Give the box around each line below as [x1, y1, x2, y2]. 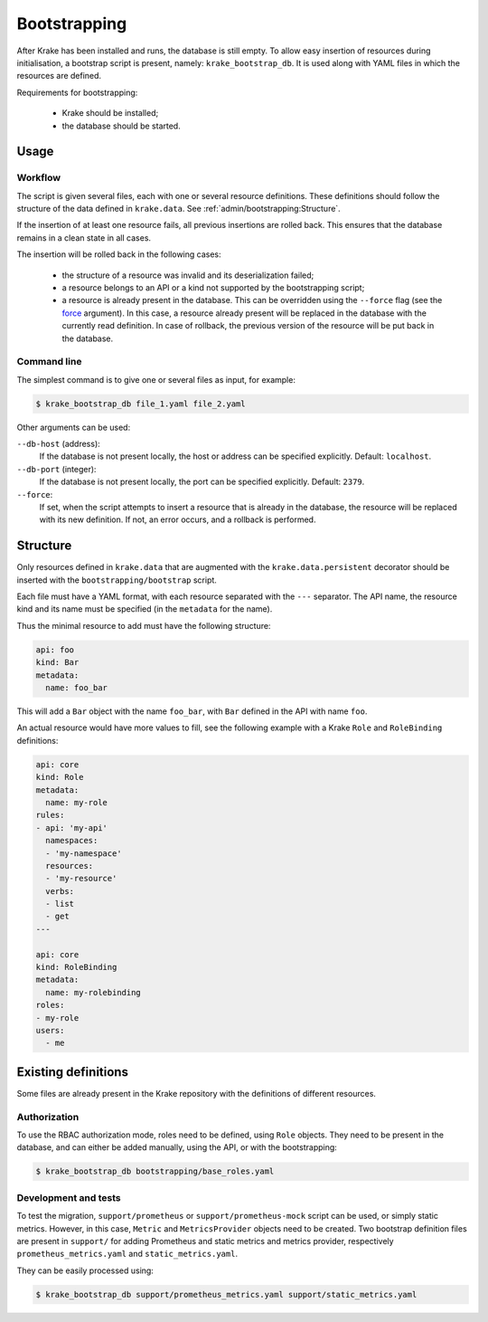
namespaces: [45, 835, 99, 846]
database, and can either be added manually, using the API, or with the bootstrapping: [16, 1142, 338, 1153]
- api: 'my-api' [35, 823, 108, 832]
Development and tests [16, 1191, 121, 1203]
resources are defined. [16, 71, 102, 81]
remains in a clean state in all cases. [16, 232, 152, 243]
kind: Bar [35, 657, 80, 668]
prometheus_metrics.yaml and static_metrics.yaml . [16, 1249, 239, 1260]
